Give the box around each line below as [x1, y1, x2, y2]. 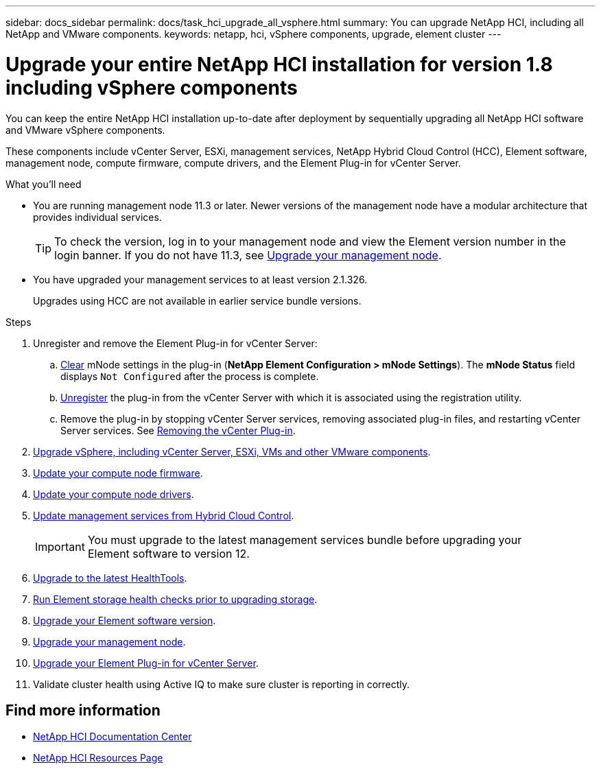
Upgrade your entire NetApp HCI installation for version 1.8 [5, 52, 553, 76]
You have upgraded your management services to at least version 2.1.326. [33, 273, 368, 285]
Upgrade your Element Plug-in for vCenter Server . [33, 656, 259, 669]
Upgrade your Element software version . [33, 614, 216, 626]
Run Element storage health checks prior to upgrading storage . [33, 593, 318, 605]
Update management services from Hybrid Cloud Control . [33, 509, 294, 521]
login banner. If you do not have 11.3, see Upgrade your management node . [54, 248, 442, 262]
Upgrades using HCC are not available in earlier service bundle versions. [33, 294, 362, 307]
